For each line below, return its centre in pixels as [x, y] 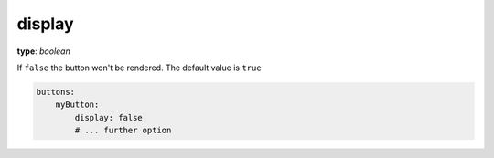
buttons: [56, 92]
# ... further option [123, 131]
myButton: [77, 105]
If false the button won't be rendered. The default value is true [139, 68]
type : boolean [43, 51]
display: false [109, 117]
